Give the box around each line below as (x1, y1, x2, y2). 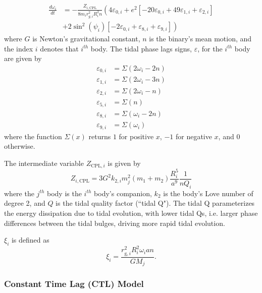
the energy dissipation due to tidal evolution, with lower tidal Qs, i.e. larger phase (4, 207, 258, 218)
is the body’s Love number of (163, 188, 253, 198)
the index (4, 43, 33, 53)
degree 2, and (4, 198, 45, 208)
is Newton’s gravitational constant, (32, 33, 140, 44)
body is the (47, 188, 82, 198)
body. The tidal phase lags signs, (90, 43, 192, 53)
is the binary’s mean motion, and (149, 33, 252, 44)
